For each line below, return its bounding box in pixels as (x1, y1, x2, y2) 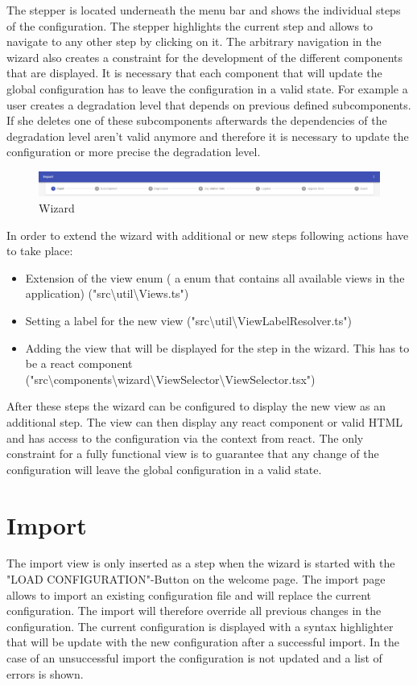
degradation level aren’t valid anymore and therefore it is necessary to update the (6, 127, 409, 144)
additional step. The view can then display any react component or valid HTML (6, 413, 403, 430)
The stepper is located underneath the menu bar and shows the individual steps (6, 2, 401, 18)
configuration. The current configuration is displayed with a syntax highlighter (6, 617, 394, 634)
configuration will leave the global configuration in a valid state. (6, 460, 322, 477)
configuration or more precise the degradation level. (6, 143, 261, 160)
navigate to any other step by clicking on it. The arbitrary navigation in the (6, 33, 382, 50)
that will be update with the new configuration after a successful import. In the (6, 633, 400, 650)
